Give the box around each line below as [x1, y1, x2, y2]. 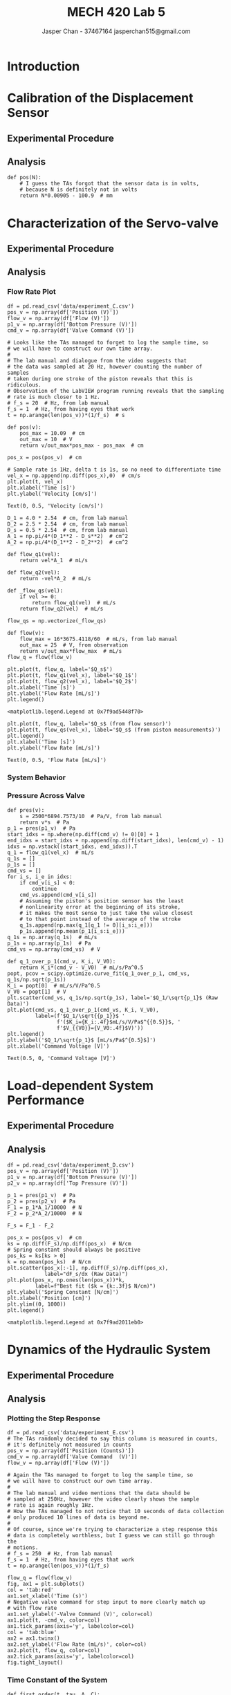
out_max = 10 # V [19, 436, 73, 443]
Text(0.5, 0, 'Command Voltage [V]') [7, 1055, 116, 1062]
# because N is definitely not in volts [19, 186, 138, 194]
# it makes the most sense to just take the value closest [19, 909, 194, 916]
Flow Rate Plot [7, 287, 57, 297]
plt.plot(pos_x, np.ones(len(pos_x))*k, [7, 1277, 126, 1284]
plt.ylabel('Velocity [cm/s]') [7, 490, 98, 497]
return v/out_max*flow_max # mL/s [19, 647, 122, 654]
